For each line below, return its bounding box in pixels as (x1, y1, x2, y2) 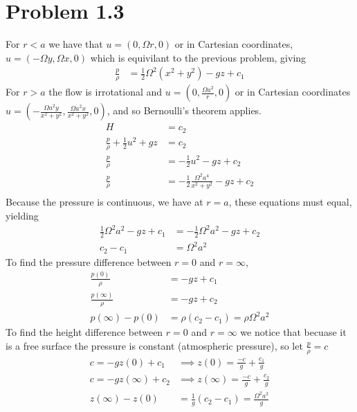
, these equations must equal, (228, 195, 352, 209)
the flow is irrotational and (48, 84, 163, 99)
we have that (48, 37, 103, 51)
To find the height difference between (6, 325, 163, 339)
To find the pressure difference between (6, 254, 172, 269)
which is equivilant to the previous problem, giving (90, 50, 306, 64)
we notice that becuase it (240, 325, 347, 339)
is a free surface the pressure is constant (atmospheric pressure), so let (6, 338, 303, 352)
